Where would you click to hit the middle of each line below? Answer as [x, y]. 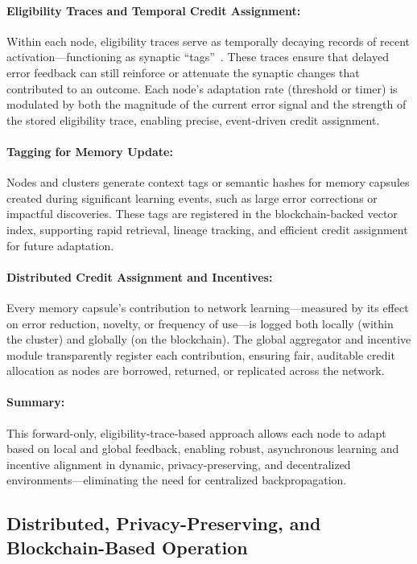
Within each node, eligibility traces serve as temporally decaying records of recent [208, 41]
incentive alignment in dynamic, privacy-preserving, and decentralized [179, 464]
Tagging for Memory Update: [90, 151]
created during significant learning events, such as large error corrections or [192, 198]
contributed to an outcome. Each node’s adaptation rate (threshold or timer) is [202, 88]
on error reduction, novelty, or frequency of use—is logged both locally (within [200, 323]
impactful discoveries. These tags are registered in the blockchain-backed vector [202, 214]
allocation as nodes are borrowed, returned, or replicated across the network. [196, 371]
